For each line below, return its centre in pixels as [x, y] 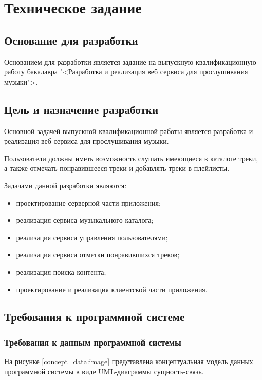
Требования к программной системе [95, 317]
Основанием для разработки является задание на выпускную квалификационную [130, 61]
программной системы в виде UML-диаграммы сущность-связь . [104, 371]
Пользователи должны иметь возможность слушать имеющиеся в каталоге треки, [131, 158]
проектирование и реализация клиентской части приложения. [112, 289]
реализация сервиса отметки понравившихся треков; [98, 254]
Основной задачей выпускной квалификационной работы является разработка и [129, 131]
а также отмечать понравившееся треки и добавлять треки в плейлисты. [117, 168]
